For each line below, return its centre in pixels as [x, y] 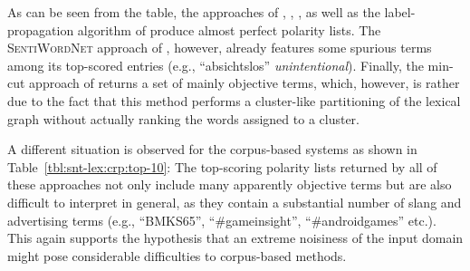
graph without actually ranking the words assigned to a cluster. [183, 118]
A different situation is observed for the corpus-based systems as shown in [212, 149]
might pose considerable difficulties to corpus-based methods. [177, 255]
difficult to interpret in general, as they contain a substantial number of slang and [235, 202]
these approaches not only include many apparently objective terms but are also [230, 184]
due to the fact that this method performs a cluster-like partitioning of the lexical [234, 100]
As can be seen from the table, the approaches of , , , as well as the [194, 12]
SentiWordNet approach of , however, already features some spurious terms [220, 48]
